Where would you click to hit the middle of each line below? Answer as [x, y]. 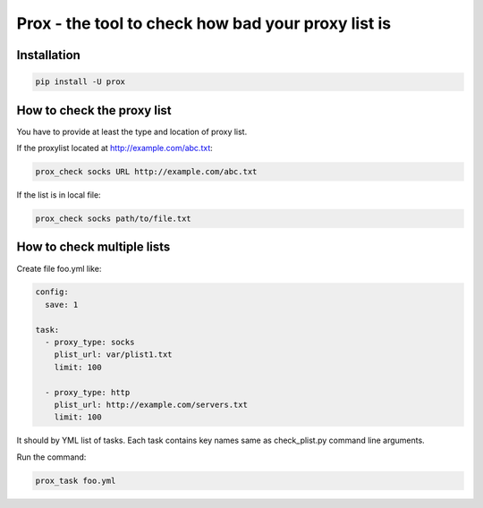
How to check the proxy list [94, 110]
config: [52, 292]
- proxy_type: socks [90, 343]
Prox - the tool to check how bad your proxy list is [204, 23]
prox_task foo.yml [76, 480]
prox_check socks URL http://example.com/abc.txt [146, 172]
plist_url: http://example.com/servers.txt [151, 405]
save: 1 [62, 305]
